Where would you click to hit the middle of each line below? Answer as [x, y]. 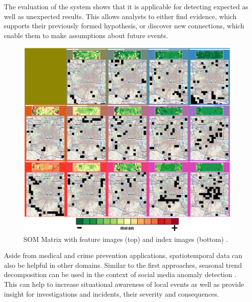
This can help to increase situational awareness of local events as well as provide [124, 284]
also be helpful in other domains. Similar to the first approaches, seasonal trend [123, 265]
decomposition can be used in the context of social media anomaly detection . [120, 274]
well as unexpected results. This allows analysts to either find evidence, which [120, 16]
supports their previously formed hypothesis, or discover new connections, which [124, 26]
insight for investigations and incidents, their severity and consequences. [112, 293]
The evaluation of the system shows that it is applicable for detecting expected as [126, 6]
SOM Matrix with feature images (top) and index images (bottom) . [126, 239]
